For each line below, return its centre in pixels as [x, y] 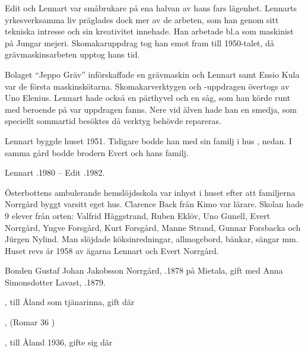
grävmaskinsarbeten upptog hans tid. [72, 54]
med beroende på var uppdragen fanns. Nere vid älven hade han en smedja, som [151, 109]
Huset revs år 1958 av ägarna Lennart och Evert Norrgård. [112, 250]
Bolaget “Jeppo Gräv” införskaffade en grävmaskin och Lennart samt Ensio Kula [152, 74]
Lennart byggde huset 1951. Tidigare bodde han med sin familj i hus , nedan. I [148, 140]
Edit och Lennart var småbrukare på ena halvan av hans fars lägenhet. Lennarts [151, 8]
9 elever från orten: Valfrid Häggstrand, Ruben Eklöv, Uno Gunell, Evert [138, 215]
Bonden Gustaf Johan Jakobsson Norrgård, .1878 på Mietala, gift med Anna [144, 270]
